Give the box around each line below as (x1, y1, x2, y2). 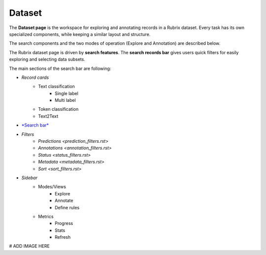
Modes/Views (38, 184, 66, 190)
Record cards (21, 74, 49, 80)
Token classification (38, 106, 79, 112)
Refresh (55, 234, 71, 240)
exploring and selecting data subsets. (9, 57, 86, 63)
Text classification (38, 84, 75, 90)
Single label (55, 90, 79, 96)
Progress (55, 221, 73, 226)
